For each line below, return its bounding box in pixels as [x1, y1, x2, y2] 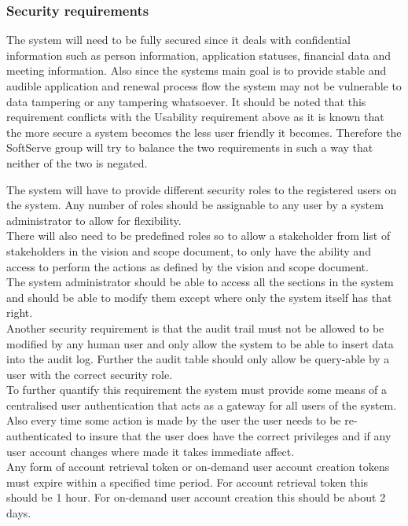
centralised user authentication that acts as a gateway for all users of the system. [6, 396, 397, 413]
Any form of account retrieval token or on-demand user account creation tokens [6, 458, 390, 475]
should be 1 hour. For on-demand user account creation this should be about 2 [6, 489, 386, 506]
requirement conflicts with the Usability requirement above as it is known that [6, 109, 384, 125]
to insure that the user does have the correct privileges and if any [75, 428, 391, 444]
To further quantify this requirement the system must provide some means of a [6, 381, 388, 398]
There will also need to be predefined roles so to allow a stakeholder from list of [6, 227, 391, 244]
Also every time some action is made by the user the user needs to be [6, 412, 341, 429]
